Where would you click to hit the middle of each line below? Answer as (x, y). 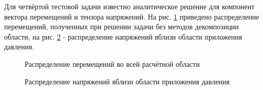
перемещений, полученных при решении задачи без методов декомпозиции (121, 26)
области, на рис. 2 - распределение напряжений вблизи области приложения (123, 36)
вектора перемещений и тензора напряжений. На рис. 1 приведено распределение (132, 16)
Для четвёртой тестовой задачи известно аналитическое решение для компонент (129, 6)
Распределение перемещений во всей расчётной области (112, 64)
